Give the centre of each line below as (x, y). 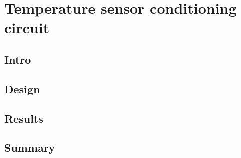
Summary (30, 148)
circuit (27, 28)
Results (24, 118)
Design (22, 89)
